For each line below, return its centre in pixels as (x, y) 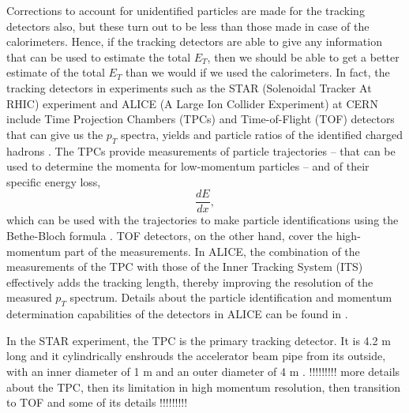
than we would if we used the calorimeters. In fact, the (258, 72)
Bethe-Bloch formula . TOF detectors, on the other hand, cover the (170, 235)
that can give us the (55, 134)
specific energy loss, (54, 181)
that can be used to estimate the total (99, 56)
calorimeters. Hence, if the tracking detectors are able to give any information (194, 41)
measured (29, 297)
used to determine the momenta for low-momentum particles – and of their (188, 166)
